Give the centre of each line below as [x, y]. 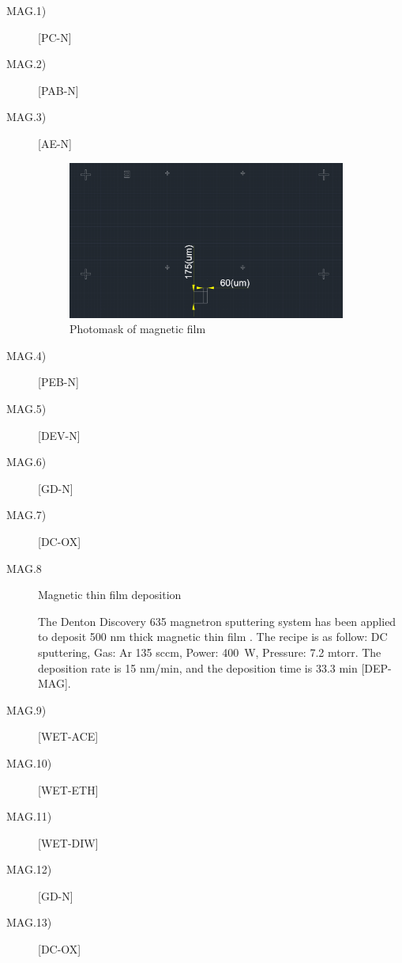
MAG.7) [26, 515]
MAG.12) [29, 869]
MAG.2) [26, 64]
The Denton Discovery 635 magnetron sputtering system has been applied [217, 621]
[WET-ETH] [68, 789]
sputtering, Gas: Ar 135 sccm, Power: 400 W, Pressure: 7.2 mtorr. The [210, 652]
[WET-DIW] [68, 842]
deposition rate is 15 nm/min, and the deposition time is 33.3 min [198, 667]
